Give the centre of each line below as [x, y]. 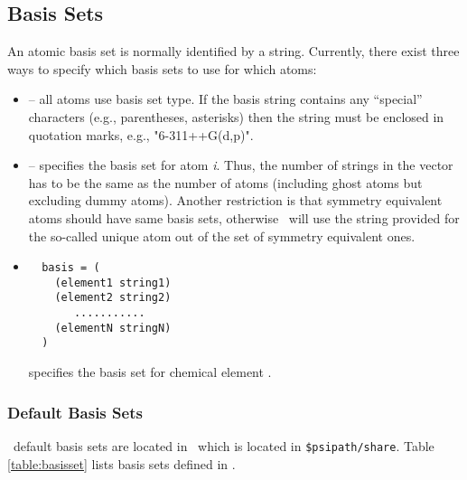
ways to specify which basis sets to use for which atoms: [162, 68]
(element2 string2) [113, 298]
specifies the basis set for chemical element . [150, 372]
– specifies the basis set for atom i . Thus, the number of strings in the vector [241, 165]
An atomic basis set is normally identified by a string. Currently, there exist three [233, 51]
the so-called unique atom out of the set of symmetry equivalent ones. [222, 235]
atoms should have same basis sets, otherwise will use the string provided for [244, 217]
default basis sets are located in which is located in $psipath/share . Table [224, 445]
